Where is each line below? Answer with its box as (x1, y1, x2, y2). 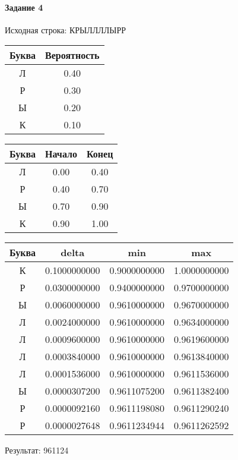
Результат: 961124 (5, 444, 69, 456)
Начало (45, 147, 77, 161)
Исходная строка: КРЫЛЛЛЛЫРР (5, 23, 126, 36)
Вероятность (45, 48, 100, 62)
